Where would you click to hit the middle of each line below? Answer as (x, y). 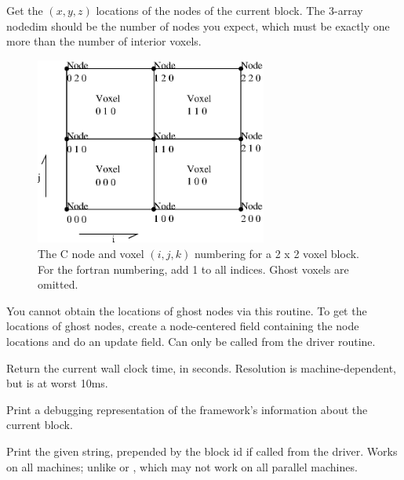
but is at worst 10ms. (57, 383)
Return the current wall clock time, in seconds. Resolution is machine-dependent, (202, 367)
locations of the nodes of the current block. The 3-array (229, 10)
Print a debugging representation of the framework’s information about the (187, 409)
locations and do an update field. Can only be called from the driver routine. (191, 341)
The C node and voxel (91, 253)
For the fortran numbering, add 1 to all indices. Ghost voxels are (193, 269)
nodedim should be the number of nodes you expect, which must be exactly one (198, 25)
